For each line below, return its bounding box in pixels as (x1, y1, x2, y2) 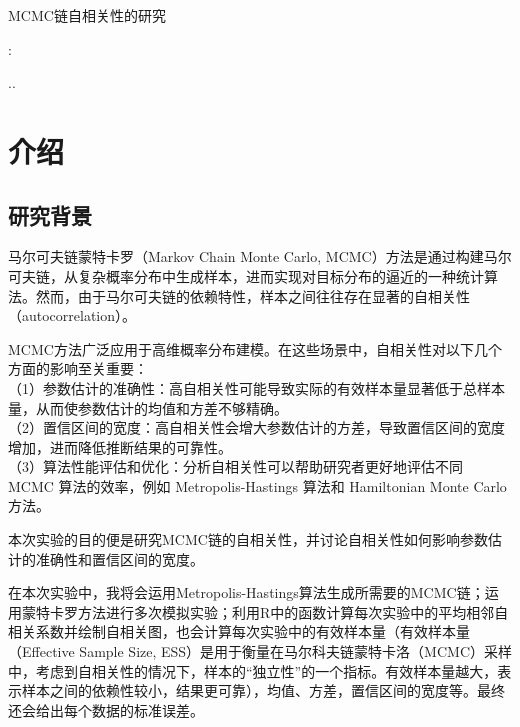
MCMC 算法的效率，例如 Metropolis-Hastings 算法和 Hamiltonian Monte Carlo (8, 475, 507, 496)
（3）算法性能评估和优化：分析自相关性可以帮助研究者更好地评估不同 (8, 456, 463, 477)
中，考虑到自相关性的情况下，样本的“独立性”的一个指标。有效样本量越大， (8, 660, 498, 681)
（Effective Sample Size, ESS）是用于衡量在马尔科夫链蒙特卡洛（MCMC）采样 (8, 641, 512, 662)
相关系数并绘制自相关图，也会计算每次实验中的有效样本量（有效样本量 (8, 621, 470, 642)
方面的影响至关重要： (8, 358, 148, 379)
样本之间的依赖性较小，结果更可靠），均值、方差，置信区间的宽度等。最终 (21, 680, 505, 701)
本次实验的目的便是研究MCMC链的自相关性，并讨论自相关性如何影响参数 (8, 529, 488, 550)
